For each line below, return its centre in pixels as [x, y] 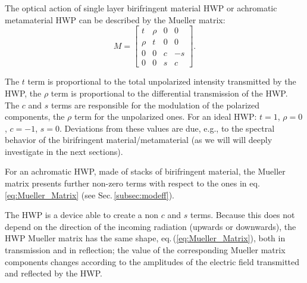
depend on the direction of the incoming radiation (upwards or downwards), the [151, 226]
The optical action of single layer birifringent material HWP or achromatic [141, 8]
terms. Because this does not [242, 215]
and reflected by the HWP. [54, 273]
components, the [35, 116]
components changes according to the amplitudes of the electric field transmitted [152, 261]
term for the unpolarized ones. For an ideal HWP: [165, 116]
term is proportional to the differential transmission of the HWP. [169, 93]
